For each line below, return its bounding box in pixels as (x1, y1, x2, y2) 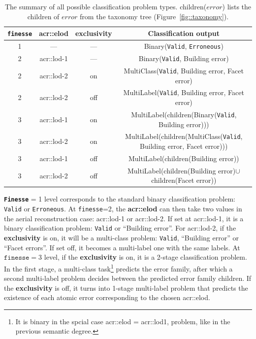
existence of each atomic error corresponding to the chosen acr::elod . (4, 292, 210, 303)
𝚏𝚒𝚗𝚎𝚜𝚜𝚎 (4, 254, 30, 262)
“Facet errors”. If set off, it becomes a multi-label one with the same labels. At (4, 242, 240, 252)
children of (27, 11, 60, 21)
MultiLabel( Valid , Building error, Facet (123, 87, 244, 98)
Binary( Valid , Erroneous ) (144, 41, 224, 51)
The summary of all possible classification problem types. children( (4, 1, 207, 11)
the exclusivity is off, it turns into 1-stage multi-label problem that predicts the (4, 282, 248, 293)
